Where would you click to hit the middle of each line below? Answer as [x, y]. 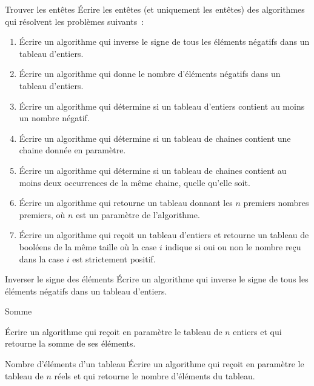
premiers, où [42, 214]
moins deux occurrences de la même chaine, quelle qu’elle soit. [135, 182]
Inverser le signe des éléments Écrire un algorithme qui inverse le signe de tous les [157, 279]
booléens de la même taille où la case [88, 246]
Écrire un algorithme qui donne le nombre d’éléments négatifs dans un [150, 74]
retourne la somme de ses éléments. [70, 343]
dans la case [42, 258]
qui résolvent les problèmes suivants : [75, 21]
